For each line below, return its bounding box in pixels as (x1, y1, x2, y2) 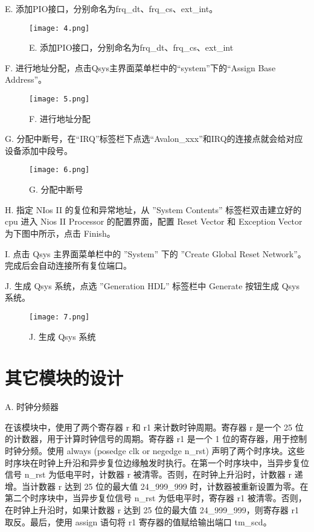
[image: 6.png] (29, 165, 90, 175)
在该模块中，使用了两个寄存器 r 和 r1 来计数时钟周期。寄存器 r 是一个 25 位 (5, 420, 304, 433)
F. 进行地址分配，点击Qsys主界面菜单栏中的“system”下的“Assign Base (5, 61, 276, 74)
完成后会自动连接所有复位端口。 (5, 259, 132, 272)
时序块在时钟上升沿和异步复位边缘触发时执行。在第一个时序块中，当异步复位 (5, 456, 309, 469)
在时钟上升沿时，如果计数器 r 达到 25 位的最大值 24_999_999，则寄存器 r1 (5, 504, 299, 516)
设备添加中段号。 (5, 144, 72, 156)
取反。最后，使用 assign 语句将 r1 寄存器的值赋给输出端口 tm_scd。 (5, 515, 272, 528)
